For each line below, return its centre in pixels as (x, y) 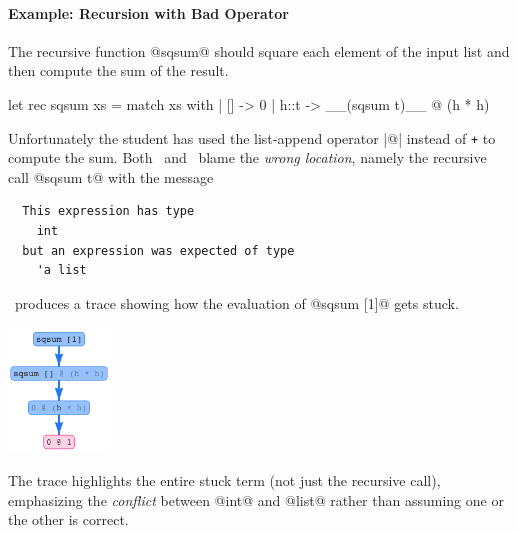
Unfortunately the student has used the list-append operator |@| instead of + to (252, 137)
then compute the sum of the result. (118, 70)
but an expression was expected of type (158, 250)
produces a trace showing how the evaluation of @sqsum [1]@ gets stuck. (236, 302)
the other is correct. (68, 519)
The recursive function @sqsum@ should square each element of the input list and (259, 50)
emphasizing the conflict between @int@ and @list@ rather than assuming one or (256, 499)
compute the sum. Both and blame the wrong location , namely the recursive (247, 157)
